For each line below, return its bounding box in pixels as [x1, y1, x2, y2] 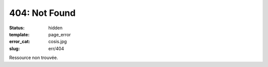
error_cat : [9, 39, 30, 45]
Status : [9, 25, 25, 31]
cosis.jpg [48, 39, 67, 45]
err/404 [48, 45, 65, 52]
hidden [48, 25, 63, 31]
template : [9, 31, 30, 37]
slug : [9, 45, 20, 52]
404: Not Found [9, 7, 76, 18]
